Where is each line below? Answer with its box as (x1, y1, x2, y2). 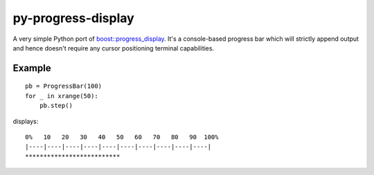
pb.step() (39, 102, 73, 110)
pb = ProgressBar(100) (25, 82, 103, 90)
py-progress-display (12, 10, 134, 26)
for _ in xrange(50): (25, 92, 98, 100)
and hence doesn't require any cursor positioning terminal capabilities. (12, 44, 215, 52)
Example (12, 62, 51, 74)
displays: (12, 117, 39, 125)
